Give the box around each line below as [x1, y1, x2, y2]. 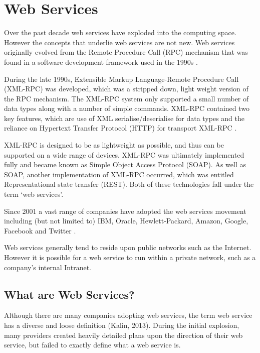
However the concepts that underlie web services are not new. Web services [4, 37, 235, 47]
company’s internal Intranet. [4, 262, 92, 272]
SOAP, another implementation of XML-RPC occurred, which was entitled [4, 169, 234, 179]
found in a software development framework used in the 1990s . [4, 56, 198, 67]
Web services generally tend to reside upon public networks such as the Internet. [4, 242, 251, 253]
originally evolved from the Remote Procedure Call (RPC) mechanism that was [4, 47, 248, 57]
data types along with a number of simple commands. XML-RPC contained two [4, 103, 250, 113]
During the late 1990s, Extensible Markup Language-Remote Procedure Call [4, 73, 239, 84]
